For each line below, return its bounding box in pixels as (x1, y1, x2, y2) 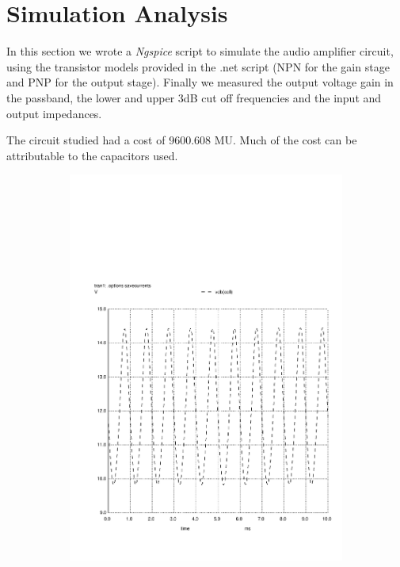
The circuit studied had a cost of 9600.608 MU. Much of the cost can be (6, 132, 357, 148)
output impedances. (6, 105, 102, 121)
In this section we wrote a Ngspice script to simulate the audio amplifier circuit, (6, 43, 394, 59)
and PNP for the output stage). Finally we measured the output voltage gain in (6, 74, 394, 90)
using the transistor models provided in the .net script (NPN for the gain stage (6, 58, 390, 75)
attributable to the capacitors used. (6, 147, 178, 163)
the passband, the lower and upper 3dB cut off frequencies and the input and (6, 89, 382, 105)
